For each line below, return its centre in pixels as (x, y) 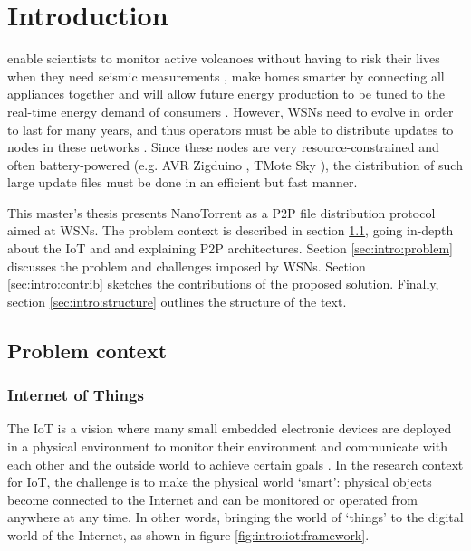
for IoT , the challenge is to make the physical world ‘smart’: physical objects (220, 482)
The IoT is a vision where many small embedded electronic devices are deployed (230, 428)
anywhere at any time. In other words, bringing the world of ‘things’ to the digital (235, 517)
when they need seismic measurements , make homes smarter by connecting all (226, 76)
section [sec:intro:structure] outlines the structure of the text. (177, 301)
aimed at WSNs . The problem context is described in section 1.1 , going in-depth (231, 230)
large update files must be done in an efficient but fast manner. (183, 182)
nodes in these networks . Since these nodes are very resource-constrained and (223, 147)
